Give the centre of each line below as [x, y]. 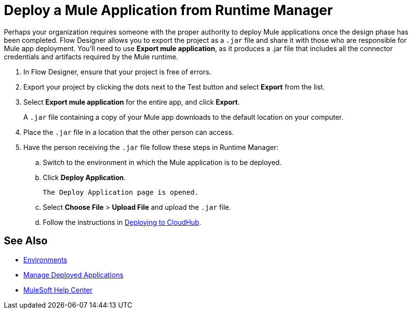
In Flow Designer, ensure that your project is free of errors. [117, 72]
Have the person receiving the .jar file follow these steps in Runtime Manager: [151, 147]
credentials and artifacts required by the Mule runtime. [91, 56]
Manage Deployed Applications [73, 275]
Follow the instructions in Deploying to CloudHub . [122, 222]
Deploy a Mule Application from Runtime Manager [169, 10]
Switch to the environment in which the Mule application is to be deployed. [162, 162]
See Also [26, 241]
